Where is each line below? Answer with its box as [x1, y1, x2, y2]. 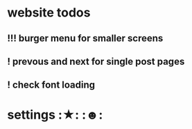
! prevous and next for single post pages [7, 55, 185, 67]
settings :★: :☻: [7, 107, 103, 122]
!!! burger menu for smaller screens [7, 32, 164, 44]
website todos [7, 5, 91, 21]
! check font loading [7, 79, 96, 91]
